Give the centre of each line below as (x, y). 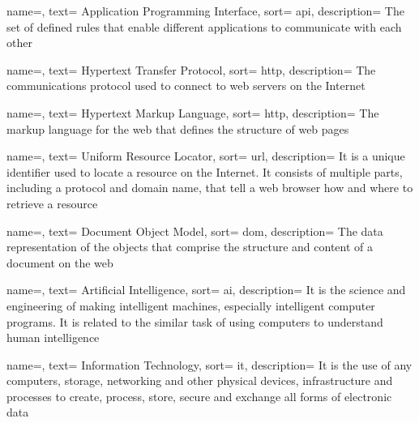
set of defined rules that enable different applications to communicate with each (204, 26)
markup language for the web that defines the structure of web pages (178, 128)
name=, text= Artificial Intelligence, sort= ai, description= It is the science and (206, 290)
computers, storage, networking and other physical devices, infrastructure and (200, 380)
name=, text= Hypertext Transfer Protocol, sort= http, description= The (191, 69)
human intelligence (53, 338)
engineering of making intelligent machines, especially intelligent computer (191, 305)
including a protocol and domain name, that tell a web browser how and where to (210, 188)
